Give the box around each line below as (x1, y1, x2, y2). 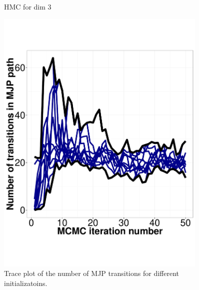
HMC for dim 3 (4, 2, 51, 12)
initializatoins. (4, 277, 47, 288)
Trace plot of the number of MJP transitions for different (4, 268, 179, 278)
